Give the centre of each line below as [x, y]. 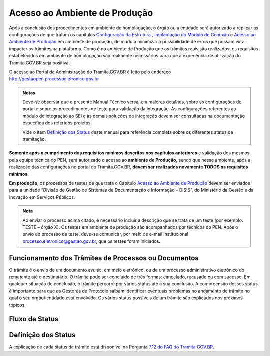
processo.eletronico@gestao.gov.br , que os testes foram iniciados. [92, 241]
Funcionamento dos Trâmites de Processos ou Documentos [104, 258]
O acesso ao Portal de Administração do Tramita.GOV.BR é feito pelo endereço [90, 72]
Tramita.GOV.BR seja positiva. [40, 63]
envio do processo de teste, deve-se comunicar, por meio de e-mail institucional [105, 234]
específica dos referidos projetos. [57, 123]
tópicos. [17, 305]
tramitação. [34, 139]
